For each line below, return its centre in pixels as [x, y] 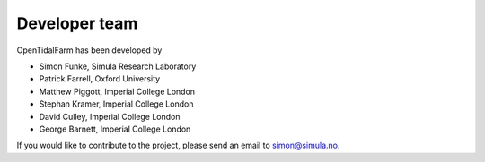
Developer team [77, 23]
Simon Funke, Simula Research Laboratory [118, 66]
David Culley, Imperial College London [110, 116]
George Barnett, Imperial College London [115, 129]
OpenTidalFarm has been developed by [89, 50]
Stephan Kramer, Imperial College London [116, 104]
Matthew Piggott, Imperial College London [117, 91]
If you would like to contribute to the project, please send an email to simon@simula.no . [178, 145]
